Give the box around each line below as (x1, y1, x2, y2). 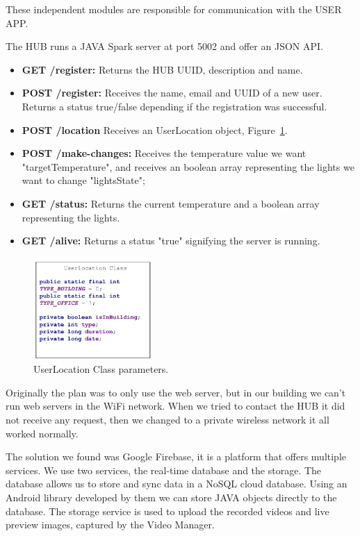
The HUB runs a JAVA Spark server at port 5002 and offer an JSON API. (6, 39, 323, 53)
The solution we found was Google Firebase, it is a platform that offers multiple (6, 449, 346, 464)
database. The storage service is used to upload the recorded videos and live (6, 503, 329, 518)
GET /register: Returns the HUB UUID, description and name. (22, 62, 303, 76)
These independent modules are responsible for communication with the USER (6, 2, 342, 16)
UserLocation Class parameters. (33, 362, 169, 376)
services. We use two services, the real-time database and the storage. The (6, 462, 322, 477)
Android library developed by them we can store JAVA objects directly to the (6, 490, 337, 505)
